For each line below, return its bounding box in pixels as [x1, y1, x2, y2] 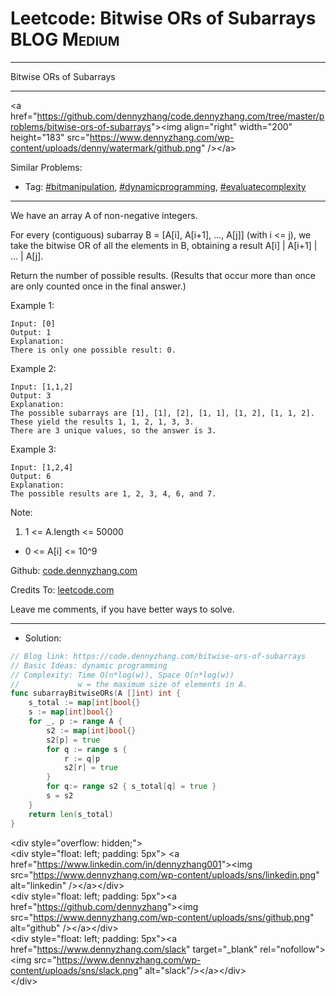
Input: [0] [10, 318, 56, 329]
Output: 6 [10, 471, 52, 481]
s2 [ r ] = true [63, 763, 118, 773]
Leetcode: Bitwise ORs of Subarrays [10, 7, 317, 30]
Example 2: [10, 362, 57, 374]
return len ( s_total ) [28, 809, 114, 819]
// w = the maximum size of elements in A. [10, 679, 248, 689]
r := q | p [63, 753, 101, 764]
